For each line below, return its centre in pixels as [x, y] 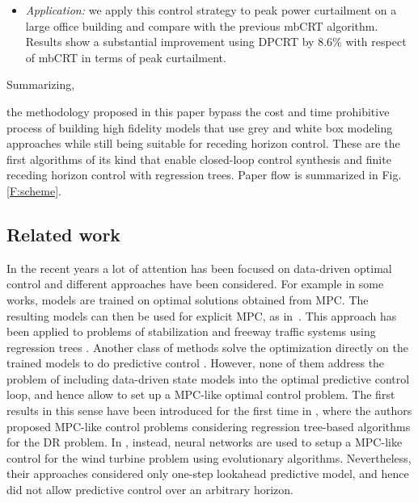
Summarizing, [41, 84]
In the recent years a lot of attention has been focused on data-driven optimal [199, 268]
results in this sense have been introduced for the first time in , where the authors [209, 411]
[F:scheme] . [34, 190]
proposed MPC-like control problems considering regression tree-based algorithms [209, 426]
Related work [64, 234]
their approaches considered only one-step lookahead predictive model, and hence [208, 474]
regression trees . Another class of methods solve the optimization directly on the [207, 347]
